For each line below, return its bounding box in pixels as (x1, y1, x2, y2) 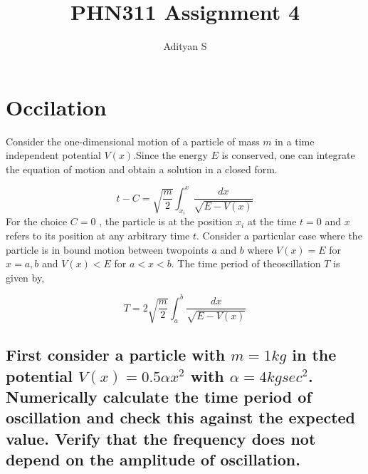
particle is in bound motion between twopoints (6, 242, 209, 257)
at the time (247, 214, 297, 229)
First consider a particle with (6, 344, 226, 366)
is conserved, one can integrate (221, 148, 355, 163)
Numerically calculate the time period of (6, 385, 312, 407)
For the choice (6, 214, 68, 229)
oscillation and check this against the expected (6, 406, 356, 428)
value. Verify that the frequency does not (6, 427, 316, 449)
